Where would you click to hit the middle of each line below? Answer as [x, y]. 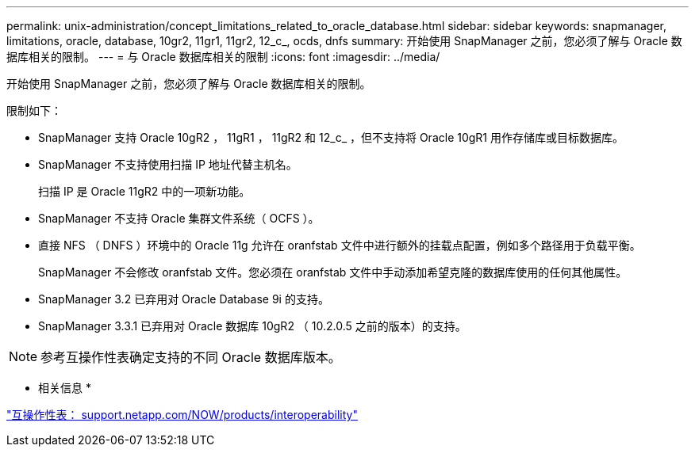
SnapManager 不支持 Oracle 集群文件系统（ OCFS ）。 [179, 218]
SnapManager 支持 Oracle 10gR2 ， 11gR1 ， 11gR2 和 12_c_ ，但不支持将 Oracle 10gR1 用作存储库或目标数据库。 [331, 137]
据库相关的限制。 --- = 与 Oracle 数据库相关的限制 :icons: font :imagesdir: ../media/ [223, 57]
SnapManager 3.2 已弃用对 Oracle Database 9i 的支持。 [184, 299]
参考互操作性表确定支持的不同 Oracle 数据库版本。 [191, 357]
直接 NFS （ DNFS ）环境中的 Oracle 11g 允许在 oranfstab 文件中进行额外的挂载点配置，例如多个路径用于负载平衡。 [340, 245]
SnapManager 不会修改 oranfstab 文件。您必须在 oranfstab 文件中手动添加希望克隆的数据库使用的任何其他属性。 [333, 272]
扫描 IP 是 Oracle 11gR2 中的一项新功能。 [144, 191]
